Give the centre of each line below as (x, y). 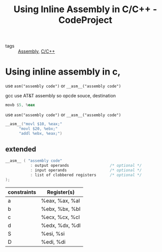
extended (21, 149)
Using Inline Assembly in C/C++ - (85, 9)
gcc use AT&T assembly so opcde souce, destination (60, 96)
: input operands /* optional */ (86, 170)
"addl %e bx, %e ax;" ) (40, 133)
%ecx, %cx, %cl (60, 217)
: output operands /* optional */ (86, 166)
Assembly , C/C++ (37, 51)
